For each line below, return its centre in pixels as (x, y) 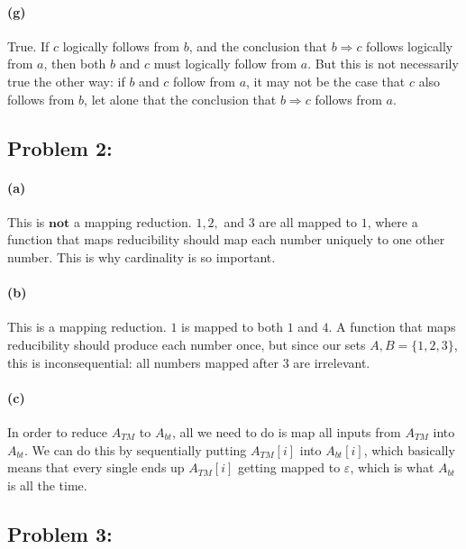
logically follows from (121, 46)
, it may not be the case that (326, 81)
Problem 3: (60, 533)
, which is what (392, 467)
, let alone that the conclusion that (180, 99)
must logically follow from (225, 64)
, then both (75, 64)
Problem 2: (60, 147)
